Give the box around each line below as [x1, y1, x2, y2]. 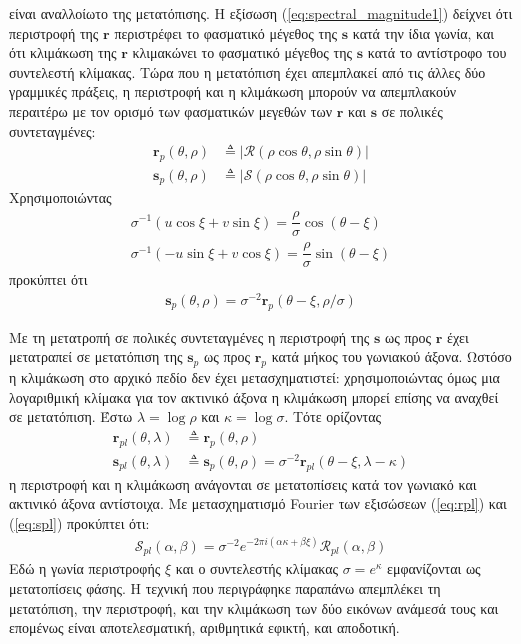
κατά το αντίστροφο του [367, 42, 507, 63]
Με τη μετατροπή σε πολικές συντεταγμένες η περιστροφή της [9, 326, 370, 347]
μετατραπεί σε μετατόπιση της [9, 346, 183, 367]
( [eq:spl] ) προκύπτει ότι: [9, 512, 150, 533]
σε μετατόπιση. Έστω [9, 406, 133, 427]
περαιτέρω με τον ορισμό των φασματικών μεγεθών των [9, 100, 332, 121]
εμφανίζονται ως [387, 558, 481, 579]
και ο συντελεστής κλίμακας [175, 558, 339, 579]
